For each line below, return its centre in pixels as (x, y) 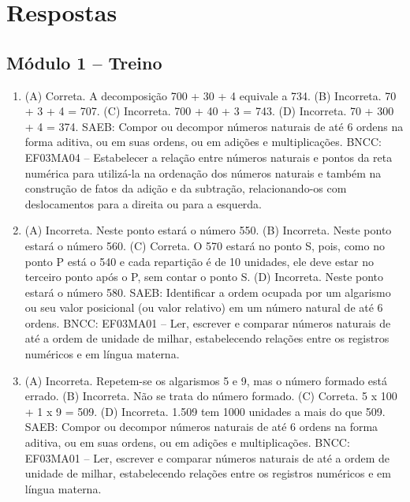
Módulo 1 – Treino (84, 62)
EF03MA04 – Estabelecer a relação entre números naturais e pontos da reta (209, 157)
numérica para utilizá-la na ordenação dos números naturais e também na (203, 172)
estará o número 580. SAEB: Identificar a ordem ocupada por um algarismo (208, 292)
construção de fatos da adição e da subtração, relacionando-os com (186, 188)
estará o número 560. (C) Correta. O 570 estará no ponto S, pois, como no (205, 245)
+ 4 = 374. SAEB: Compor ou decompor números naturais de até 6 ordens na (214, 126)
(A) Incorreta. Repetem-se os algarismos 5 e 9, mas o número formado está (206, 380)
